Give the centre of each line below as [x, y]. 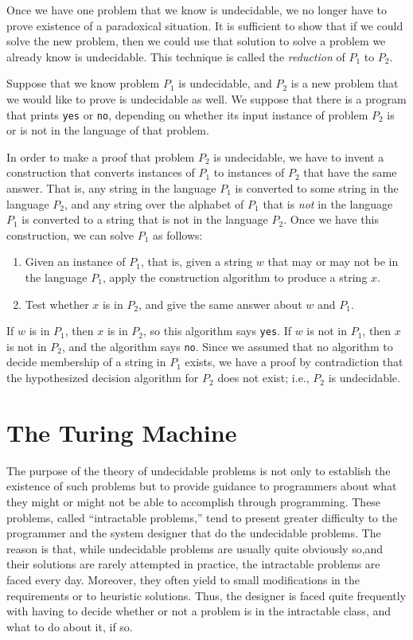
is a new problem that [345, 83]
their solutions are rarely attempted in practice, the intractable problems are [193, 564]
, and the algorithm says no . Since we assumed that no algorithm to [228, 346]
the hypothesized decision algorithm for [103, 378]
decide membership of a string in [86, 362]
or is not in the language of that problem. [108, 130]
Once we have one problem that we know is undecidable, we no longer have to [197, 10]
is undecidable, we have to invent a [299, 156]
